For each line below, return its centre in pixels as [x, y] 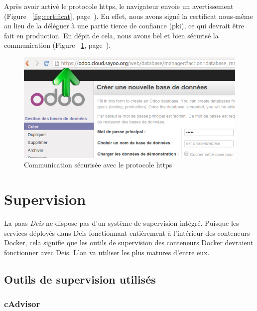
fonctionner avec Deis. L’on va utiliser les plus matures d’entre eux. [107, 252]
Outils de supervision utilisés [80, 279]
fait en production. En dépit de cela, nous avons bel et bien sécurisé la [111, 35]
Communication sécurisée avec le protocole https [98, 165]
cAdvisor [22, 304]
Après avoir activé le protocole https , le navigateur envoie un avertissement [119, 6]
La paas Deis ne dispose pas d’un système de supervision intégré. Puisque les [122, 223]
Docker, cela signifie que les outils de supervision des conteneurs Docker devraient [129, 242]
